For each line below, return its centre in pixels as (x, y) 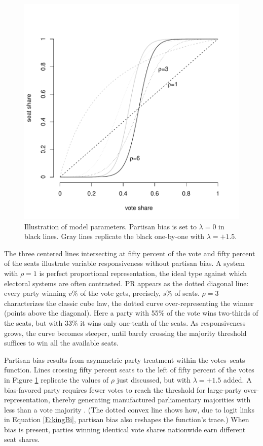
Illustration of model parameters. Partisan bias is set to (110, 226)
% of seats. (183, 293)
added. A (238, 379)
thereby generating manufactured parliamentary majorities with (152, 400)
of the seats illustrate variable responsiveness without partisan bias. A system (125, 263)
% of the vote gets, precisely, (116, 293)
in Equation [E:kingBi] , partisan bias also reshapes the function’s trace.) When (127, 419)
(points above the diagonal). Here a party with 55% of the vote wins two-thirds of (131, 313)
